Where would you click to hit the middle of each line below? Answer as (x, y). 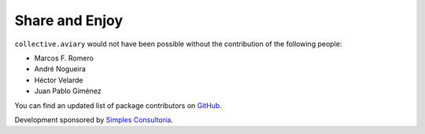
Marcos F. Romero (64, 58)
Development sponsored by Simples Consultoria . (94, 120)
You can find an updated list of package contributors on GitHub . (118, 105)
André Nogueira (60, 69)
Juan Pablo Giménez (68, 91)
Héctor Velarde (59, 80)
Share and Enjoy (69, 20)
